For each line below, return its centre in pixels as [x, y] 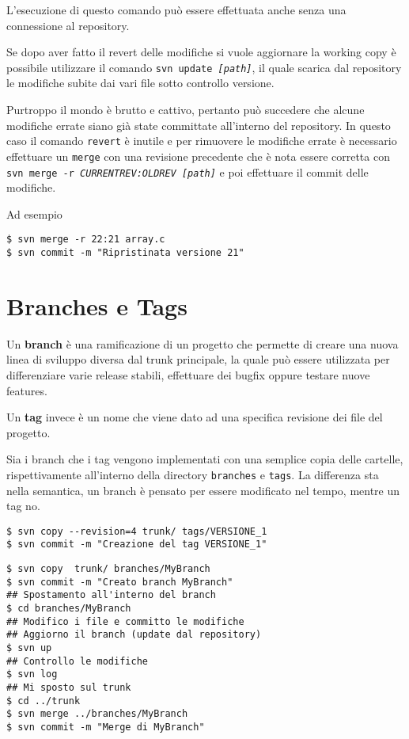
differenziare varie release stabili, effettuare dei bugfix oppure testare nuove [188, 375]
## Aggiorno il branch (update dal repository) [134, 635]
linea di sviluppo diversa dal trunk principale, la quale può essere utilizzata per [198, 359]
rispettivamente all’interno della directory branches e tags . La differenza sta [193, 474]
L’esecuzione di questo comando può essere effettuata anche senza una [176, 10]
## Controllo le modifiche [77, 661]
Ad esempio [34, 213]
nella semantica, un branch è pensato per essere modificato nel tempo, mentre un [203, 490]
